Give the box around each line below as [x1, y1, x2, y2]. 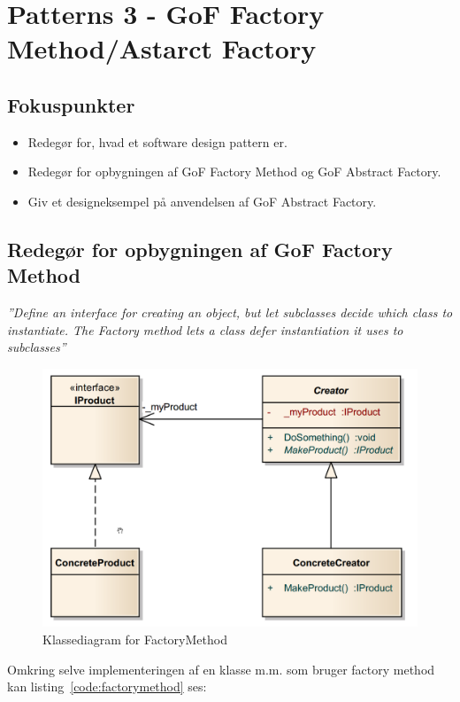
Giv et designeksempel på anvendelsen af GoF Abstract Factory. [27, 191, 377, 210]
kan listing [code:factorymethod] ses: [7, 677, 207, 696]
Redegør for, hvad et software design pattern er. [27, 132, 287, 151]
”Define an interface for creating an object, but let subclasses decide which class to [7, 303, 453, 322]
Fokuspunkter [7, 90, 135, 118]
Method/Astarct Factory [7, 30, 317, 66]
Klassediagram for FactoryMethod [42, 630, 227, 649]
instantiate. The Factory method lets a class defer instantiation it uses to [7, 320, 403, 339]
